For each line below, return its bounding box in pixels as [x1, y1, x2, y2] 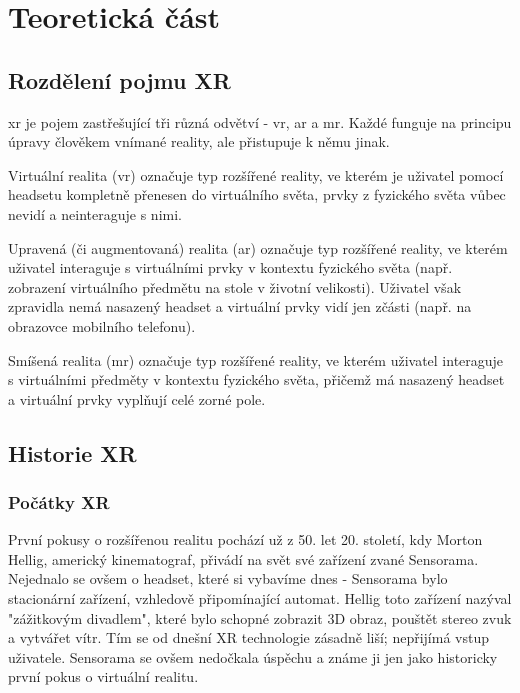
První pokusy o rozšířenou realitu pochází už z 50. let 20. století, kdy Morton [8, 529, 483, 550]
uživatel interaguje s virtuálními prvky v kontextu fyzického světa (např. [8, 257, 453, 278]
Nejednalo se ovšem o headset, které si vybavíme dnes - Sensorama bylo [8, 568, 448, 589]
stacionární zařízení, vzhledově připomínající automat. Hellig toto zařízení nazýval [8, 588, 512, 609]
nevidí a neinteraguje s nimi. [8, 203, 182, 224]
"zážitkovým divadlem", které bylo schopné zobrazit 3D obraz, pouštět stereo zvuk [8, 607, 512, 628]
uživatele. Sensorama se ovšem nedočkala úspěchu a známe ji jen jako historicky [8, 646, 498, 667]
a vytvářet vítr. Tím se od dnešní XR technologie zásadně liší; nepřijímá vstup [8, 627, 489, 648]
